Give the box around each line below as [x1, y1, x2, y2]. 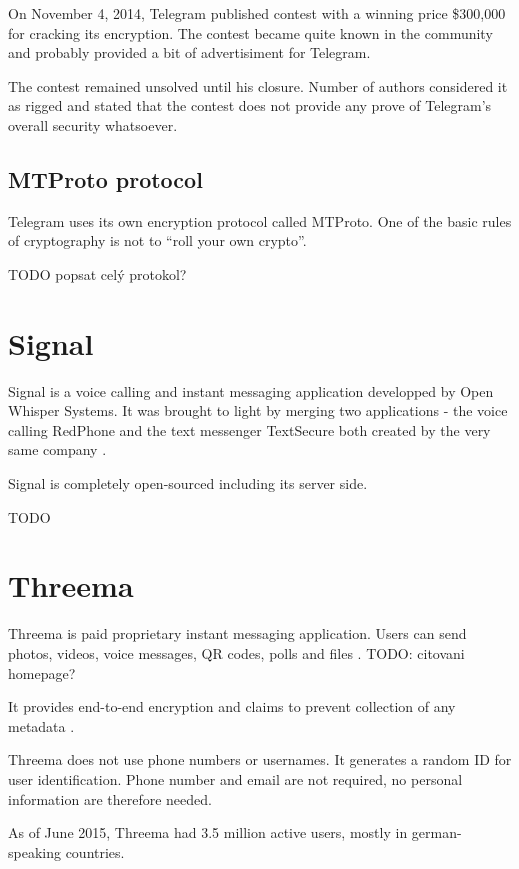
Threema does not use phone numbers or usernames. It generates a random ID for [8, 749, 512, 770]
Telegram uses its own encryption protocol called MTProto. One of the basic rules [8, 210, 512, 231]
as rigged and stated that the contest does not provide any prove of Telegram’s [8, 95, 492, 116]
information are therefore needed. [8, 788, 212, 809]
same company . [8, 439, 107, 460]
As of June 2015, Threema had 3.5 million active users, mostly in [8, 822, 408, 843]
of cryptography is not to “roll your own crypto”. [8, 230, 307, 251]
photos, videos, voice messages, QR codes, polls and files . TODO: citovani [8, 642, 465, 663]
